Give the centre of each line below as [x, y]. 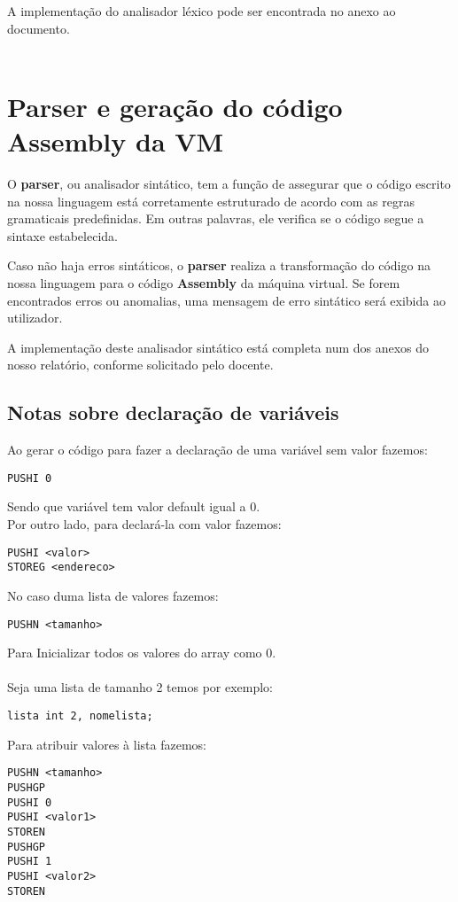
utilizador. [35, 318]
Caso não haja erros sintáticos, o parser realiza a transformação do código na [219, 265]
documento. [39, 28]
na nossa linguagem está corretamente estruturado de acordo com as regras [211, 201]
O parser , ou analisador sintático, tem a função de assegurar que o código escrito [229, 184]
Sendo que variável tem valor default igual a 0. [134, 506]
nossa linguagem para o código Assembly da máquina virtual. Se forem [204, 283]
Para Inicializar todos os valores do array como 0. [142, 653]
